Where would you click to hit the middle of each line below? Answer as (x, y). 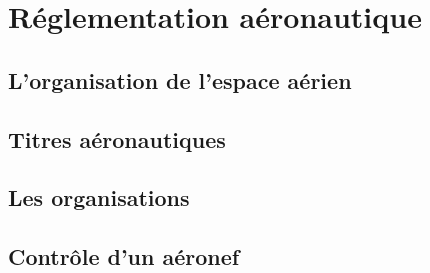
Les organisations (99, 197)
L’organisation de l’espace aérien (180, 79)
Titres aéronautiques (117, 138)
